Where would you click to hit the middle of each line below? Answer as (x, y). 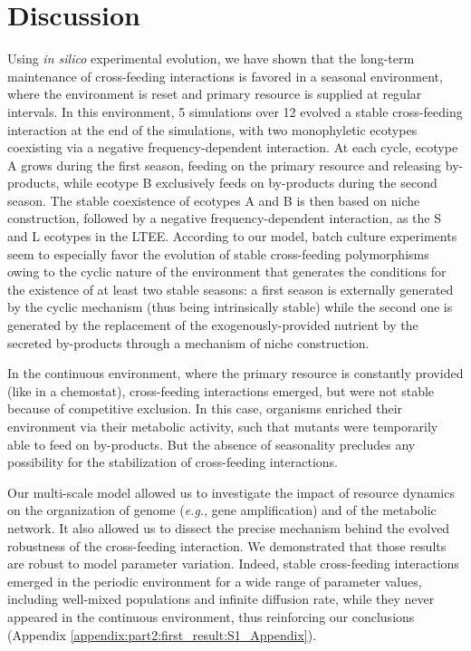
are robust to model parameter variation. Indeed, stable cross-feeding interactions (233, 564)
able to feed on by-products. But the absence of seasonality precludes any (211, 444)
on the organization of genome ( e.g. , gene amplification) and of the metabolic (222, 510)
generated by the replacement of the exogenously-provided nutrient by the (213, 325)
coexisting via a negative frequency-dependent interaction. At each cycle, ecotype (233, 147)
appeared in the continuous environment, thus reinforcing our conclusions (211, 616)
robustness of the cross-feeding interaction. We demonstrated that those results (227, 545)
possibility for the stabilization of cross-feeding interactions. (173, 462)
